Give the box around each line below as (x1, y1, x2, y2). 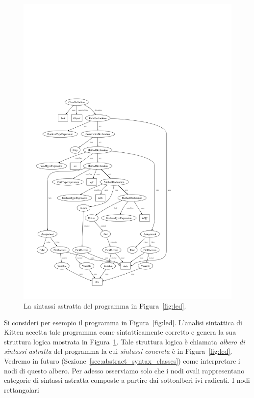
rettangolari (4, 384, 39, 395)
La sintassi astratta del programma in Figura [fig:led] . (24, 301, 186, 311)
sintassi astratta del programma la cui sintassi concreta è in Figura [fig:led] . (4, 346, 232, 356)
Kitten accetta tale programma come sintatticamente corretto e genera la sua (4, 327, 236, 337)
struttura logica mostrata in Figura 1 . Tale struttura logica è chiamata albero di (4, 336, 245, 346)
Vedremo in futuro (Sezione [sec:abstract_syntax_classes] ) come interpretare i (4, 356, 240, 366)
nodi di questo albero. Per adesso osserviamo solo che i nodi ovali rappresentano (4, 365, 245, 375)
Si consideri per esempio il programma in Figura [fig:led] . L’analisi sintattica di (4, 317, 242, 327)
